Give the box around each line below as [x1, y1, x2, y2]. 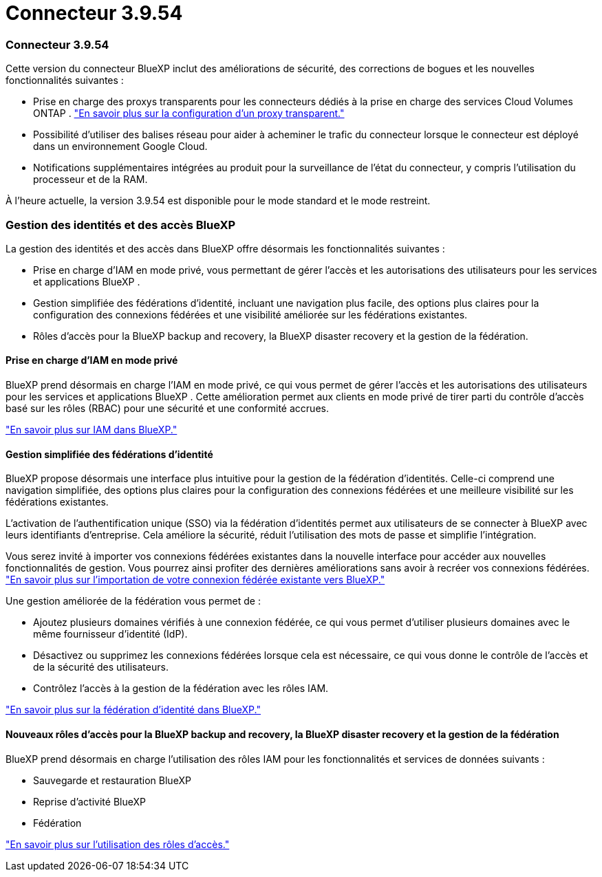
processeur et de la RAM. [33, 173, 148, 186]
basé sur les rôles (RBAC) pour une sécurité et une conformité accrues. [6, 402, 329, 415]
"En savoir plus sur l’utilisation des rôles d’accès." [6, 838, 230, 850]
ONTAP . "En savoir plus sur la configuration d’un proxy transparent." [33, 107, 345, 120]
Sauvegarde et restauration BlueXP [33, 774, 191, 786]
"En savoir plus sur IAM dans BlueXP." [6, 424, 178, 436]
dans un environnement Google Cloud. [33, 140, 208, 153]
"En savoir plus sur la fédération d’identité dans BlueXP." [6, 704, 261, 716]
